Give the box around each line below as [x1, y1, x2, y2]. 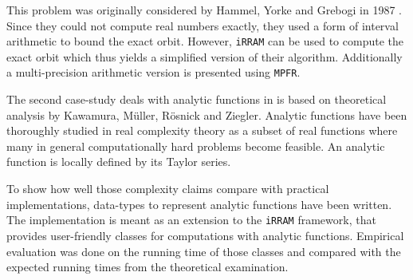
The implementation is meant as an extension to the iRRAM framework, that [6, 211, 376, 228]
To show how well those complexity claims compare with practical [6, 180, 329, 197]
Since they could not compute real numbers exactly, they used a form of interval [6, 17, 399, 34]
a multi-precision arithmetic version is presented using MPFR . [6, 64, 301, 81]
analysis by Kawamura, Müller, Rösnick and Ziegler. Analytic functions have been [6, 106, 407, 123]
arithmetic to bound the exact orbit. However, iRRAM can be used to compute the [6, 33, 403, 49]
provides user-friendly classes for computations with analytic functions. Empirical [6, 227, 404, 243]
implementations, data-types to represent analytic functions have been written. [6, 195, 392, 212]
